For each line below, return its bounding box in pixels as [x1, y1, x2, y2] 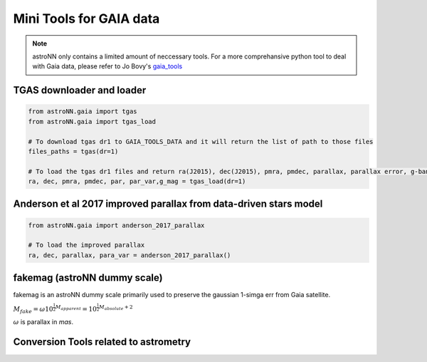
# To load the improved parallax [28, 241, 145, 249]
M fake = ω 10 [13, 305, 53, 315]
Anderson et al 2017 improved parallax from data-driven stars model [13, 198, 323, 210]
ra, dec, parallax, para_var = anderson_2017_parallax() [28, 251, 231, 259]
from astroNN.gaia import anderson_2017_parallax [28, 221, 205, 229]
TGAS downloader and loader [13, 84, 147, 96]
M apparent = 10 [55, 304, 97, 313]
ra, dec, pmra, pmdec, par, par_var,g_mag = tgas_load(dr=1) [28, 177, 246, 185]
